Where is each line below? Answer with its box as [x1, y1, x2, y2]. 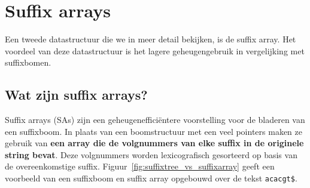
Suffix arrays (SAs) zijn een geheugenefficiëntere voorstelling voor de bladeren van [5, 113, 305, 126]
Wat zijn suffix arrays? [5, 85, 148, 104]
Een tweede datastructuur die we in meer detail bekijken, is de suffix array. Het [5, 33, 296, 45]
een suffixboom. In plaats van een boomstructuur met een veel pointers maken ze [5, 125, 302, 137]
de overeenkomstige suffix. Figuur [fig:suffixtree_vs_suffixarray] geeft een [5, 160, 275, 172]
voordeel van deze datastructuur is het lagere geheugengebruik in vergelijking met [5, 44, 305, 57]
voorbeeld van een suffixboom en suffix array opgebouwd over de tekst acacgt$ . [5, 172, 297, 184]
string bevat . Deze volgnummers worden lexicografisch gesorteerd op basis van [5, 148, 297, 161]
